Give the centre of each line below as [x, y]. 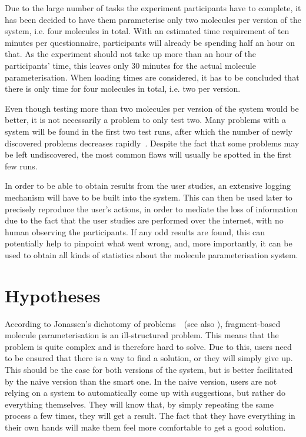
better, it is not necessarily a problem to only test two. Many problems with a [146, 120]
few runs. [21, 166]
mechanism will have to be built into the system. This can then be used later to [149, 197]
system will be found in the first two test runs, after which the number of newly [149, 131]
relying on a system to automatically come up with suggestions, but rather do [145, 393]
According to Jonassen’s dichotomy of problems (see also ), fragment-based [143, 323]
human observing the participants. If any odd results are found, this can [135, 231]
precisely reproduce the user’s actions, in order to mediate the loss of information [151, 209]
